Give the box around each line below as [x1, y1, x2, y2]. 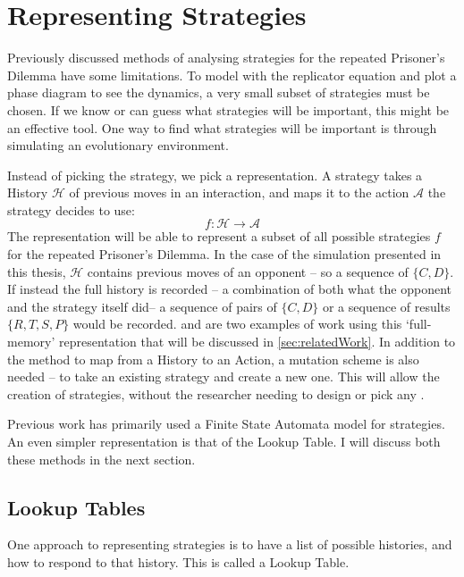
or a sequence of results [322, 297, 451, 315]
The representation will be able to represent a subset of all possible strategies [7, 227, 431, 246]
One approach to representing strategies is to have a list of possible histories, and [7, 535, 452, 554]
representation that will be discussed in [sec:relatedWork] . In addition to [58, 332, 456, 351]
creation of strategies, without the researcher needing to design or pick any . [7, 384, 425, 403]
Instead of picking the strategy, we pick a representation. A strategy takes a [7, 165, 423, 184]
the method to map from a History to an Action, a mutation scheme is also [7, 349, 419, 368]
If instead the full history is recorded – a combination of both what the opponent [7, 280, 451, 298]
